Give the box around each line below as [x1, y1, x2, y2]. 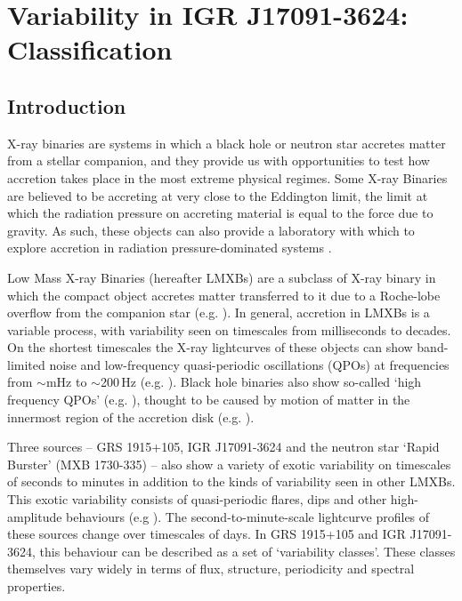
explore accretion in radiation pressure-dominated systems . [7, 238, 332, 257]
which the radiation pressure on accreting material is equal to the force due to [7, 204, 434, 222]
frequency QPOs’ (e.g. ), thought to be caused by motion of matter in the [7, 390, 410, 409]
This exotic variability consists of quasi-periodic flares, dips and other [7, 490, 387, 509]
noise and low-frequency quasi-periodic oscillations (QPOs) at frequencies [49, 355, 450, 373]
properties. [7, 577, 66, 596]
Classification [7, 31, 173, 68]
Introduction [7, 92, 126, 119]
